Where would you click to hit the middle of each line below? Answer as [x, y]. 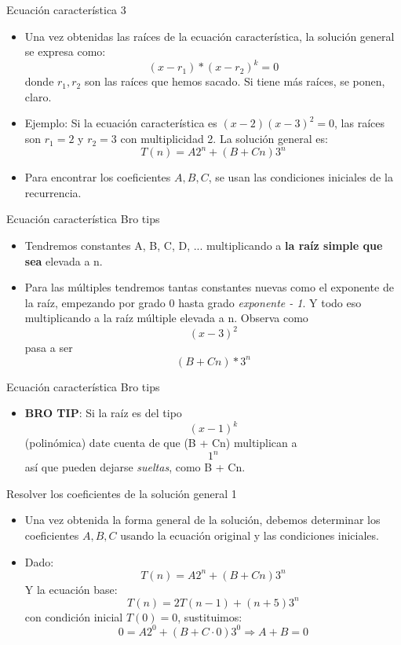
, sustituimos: [210, 616]
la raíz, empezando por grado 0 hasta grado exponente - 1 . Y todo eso [193, 302]
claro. [38, 96]
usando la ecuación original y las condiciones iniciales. [250, 535]
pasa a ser [49, 348]
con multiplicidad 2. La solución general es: [224, 139]
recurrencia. [53, 192]
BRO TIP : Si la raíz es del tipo [103, 413]
